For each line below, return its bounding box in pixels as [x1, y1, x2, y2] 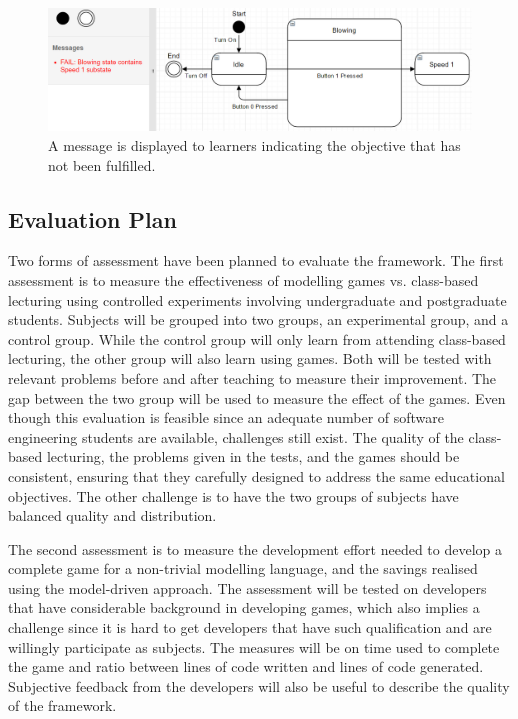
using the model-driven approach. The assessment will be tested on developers [8, 577, 487, 598]
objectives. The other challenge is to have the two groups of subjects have [8, 485, 459, 506]
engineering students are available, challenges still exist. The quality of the [8, 426, 464, 447]
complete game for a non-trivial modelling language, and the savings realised [8, 558, 478, 579]
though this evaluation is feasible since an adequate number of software [8, 407, 445, 428]
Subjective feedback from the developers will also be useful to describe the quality [8, 675, 510, 696]
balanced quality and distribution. [8, 505, 217, 526]
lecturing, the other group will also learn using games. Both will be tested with [8, 348, 492, 369]
